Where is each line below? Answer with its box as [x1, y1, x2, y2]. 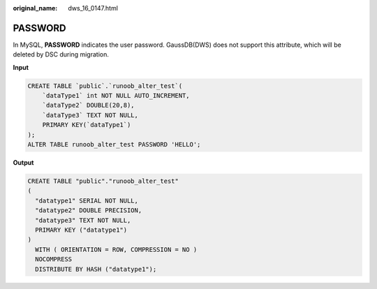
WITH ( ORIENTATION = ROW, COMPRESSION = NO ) [35, 245, 198, 253]
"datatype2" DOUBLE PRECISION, [35, 207, 142, 214]
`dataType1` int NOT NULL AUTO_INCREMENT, [42, 91, 190, 100]
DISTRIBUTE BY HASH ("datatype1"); [35, 265, 157, 273]
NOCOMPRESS [35, 255, 73, 263]
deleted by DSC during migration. [13, 50, 110, 59]
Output [13, 158, 34, 167]
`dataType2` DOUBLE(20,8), [42, 101, 135, 110]
